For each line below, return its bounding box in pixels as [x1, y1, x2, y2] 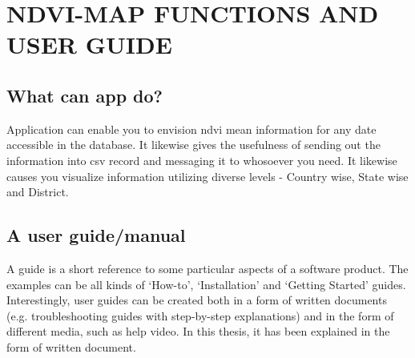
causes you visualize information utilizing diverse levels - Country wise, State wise [6, 167, 409, 184]
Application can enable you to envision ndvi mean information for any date [6, 120, 377, 137]
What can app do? [6, 82, 163, 107]
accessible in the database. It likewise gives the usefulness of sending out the [6, 136, 381, 153]
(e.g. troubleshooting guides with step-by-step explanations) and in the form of [6, 307, 394, 324]
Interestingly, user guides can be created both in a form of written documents [6, 292, 387, 308]
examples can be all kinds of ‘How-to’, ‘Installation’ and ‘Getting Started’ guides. [6, 276, 406, 292]
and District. [6, 183, 69, 200]
